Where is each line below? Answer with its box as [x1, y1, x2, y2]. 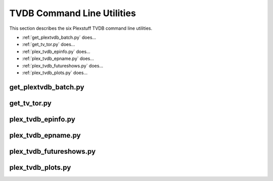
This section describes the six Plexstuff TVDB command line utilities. [9, 25, 153, 31]
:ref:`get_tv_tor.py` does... [22, 41, 75, 47]
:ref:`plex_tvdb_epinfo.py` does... [22, 48, 90, 54]
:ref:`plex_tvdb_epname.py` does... [22, 55, 95, 62]
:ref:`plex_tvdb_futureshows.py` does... [22, 63, 104, 69]
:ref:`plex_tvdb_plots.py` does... [22, 70, 88, 76]
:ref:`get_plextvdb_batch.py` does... [22, 34, 96, 40]
